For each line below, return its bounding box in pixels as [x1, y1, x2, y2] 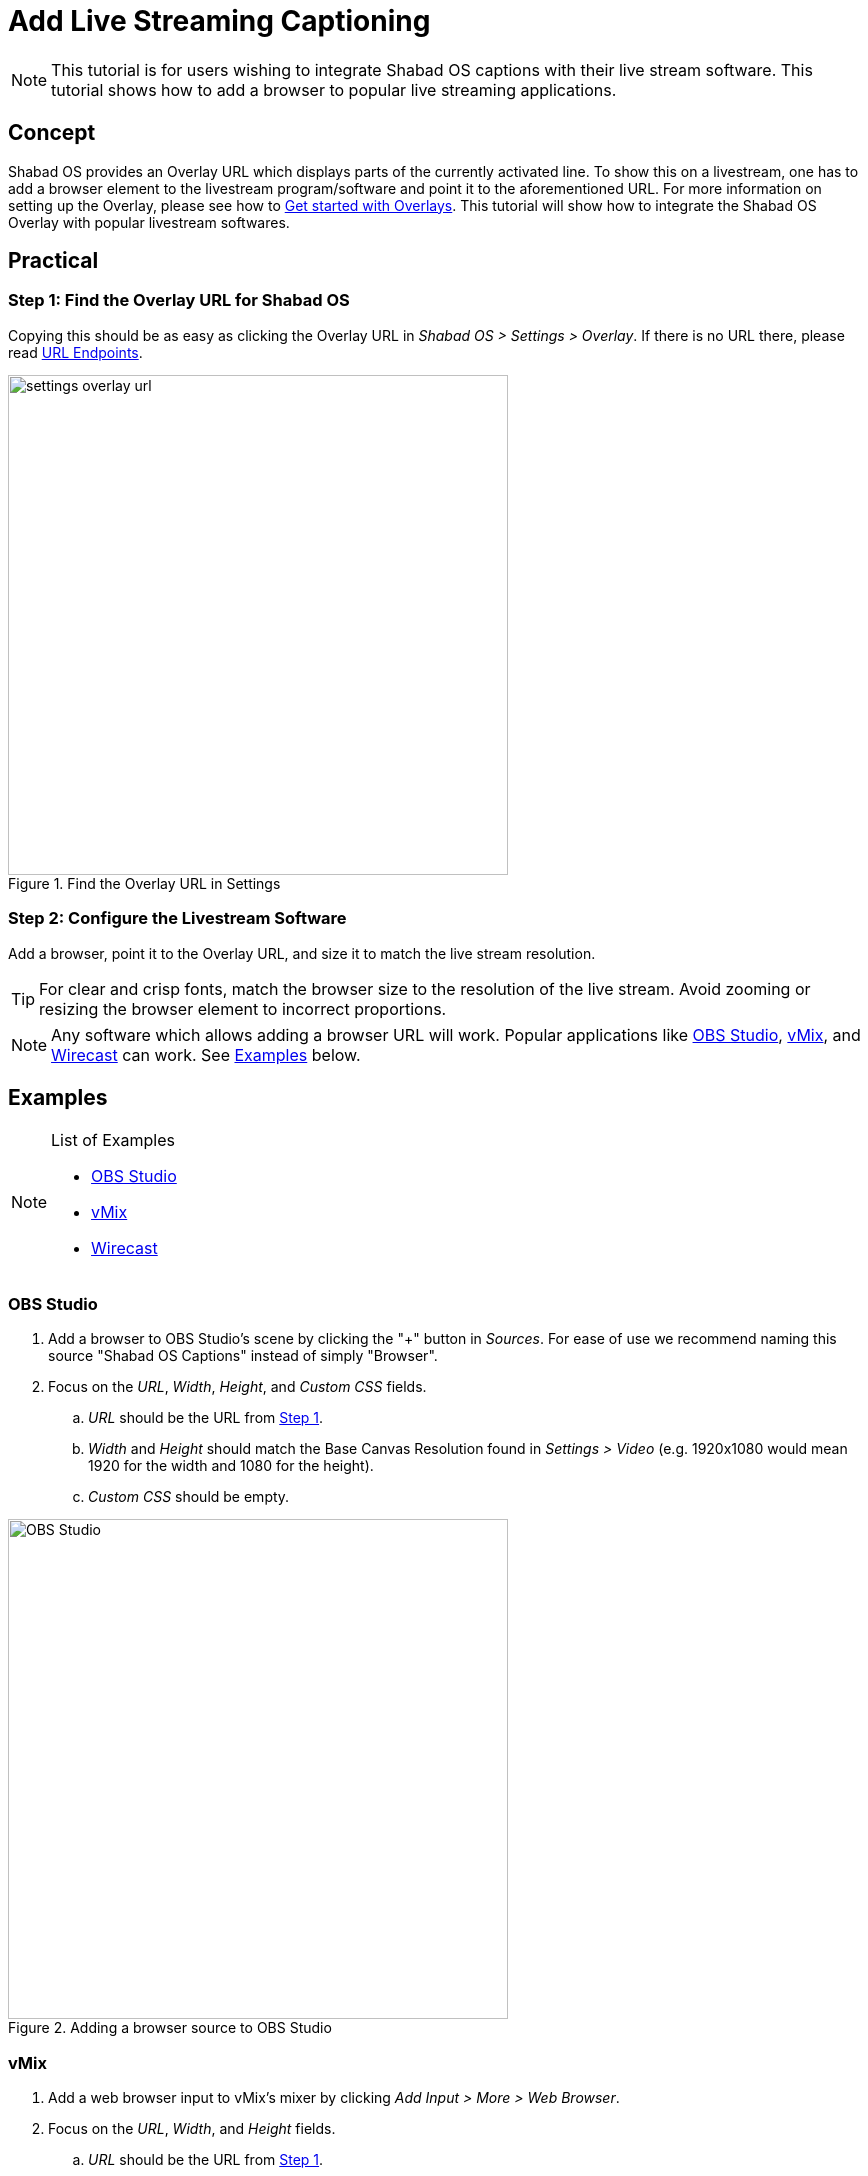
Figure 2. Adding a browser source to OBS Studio [8, 2019, 332, 2037]
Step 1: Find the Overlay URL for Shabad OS [8, 290, 350, 311]
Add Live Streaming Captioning [8, 4, 431, 38]
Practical [8, 248, 99, 274]
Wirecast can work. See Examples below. [51, 1044, 361, 1065]
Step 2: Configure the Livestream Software [8, 908, 347, 929]
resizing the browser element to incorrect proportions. [39, 998, 447, 1019]
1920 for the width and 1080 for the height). [88, 1457, 374, 1475]
